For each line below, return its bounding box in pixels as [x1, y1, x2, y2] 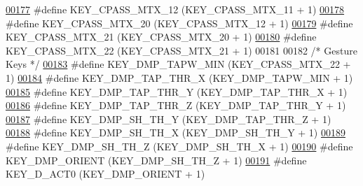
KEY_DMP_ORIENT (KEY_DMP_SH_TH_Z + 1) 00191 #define [6, 152, 307, 167]
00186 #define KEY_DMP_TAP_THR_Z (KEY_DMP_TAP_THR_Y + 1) [6, 98, 346, 113]
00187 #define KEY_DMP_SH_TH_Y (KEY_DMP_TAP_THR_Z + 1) [6, 111, 331, 126]
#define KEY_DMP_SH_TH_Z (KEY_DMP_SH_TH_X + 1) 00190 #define [6, 138, 353, 153]
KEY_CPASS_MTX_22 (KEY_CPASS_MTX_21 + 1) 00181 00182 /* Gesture [6, 43, 357, 57]
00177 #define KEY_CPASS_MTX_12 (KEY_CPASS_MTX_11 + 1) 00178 [6, 2, 345, 16]
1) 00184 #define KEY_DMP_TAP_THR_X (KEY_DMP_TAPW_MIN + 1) [6, 70, 353, 85]
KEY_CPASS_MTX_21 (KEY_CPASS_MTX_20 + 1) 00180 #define [6, 29, 317, 44]
